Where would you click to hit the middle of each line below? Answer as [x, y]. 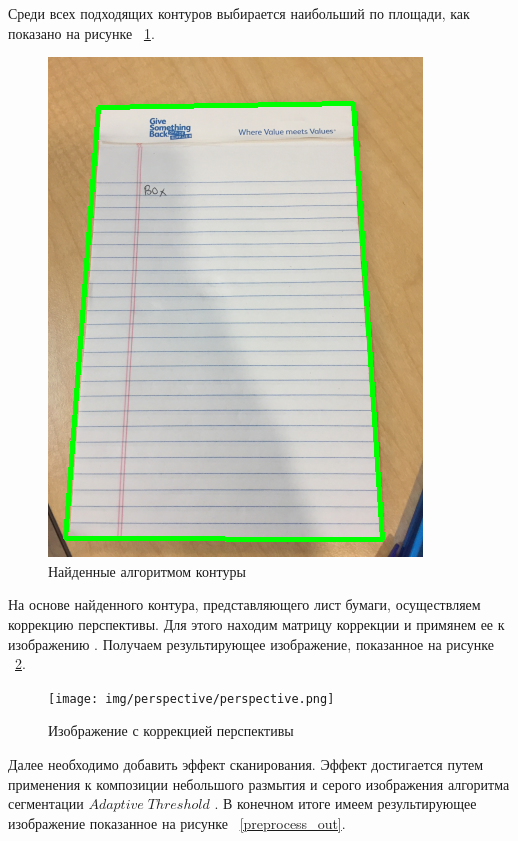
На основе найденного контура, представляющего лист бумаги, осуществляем [244, 604]
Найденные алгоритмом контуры [147, 570]
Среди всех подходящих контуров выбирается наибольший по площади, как [239, 13]
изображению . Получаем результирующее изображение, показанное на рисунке [251, 643]
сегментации [46, 803]
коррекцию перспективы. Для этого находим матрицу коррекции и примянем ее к [256, 623]
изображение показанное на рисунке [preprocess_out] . [177, 822]
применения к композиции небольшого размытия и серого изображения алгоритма [259, 783]
